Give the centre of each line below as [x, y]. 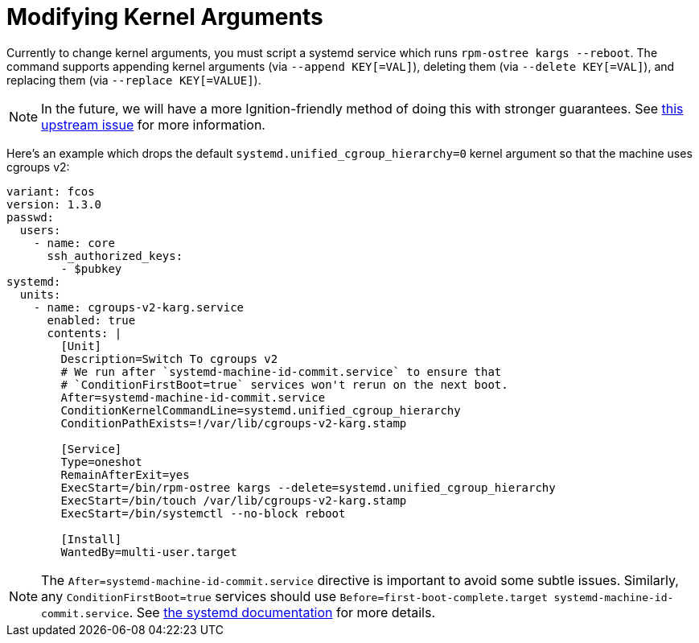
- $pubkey [91, 268]
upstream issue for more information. [153, 124]
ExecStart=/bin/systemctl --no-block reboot [203, 513]
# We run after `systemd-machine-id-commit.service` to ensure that [281, 371]
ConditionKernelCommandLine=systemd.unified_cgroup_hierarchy [261, 410]
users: [40, 230]
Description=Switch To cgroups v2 [169, 359]
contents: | [84, 333]
